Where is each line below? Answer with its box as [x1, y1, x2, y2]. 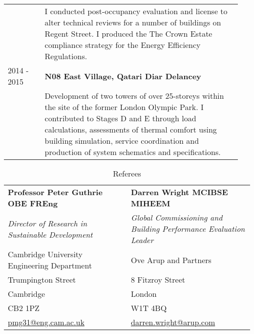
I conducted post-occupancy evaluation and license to [44, 5, 228, 17]
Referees [113, 168, 141, 179]
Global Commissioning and [131, 212, 223, 223]
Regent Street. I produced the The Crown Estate [44, 28, 212, 39]
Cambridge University [8, 248, 83, 260]
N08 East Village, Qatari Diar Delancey [44, 70, 201, 82]
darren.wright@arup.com [131, 316, 215, 328]
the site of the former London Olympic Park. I [44, 101, 204, 112]
